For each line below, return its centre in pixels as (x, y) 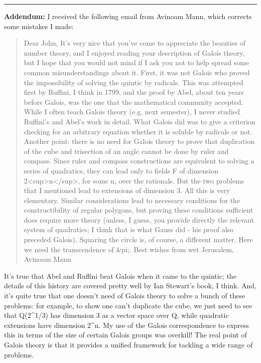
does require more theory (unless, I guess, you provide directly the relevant (139, 219)
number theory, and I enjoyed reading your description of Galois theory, (134, 52)
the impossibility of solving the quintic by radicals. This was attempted (134, 82)
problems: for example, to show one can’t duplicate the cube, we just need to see (128, 305)
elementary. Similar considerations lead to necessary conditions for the (132, 200)
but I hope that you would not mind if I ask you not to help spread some (137, 62)
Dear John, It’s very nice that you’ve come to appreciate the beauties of (135, 43)
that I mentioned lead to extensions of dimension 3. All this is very (127, 190)
